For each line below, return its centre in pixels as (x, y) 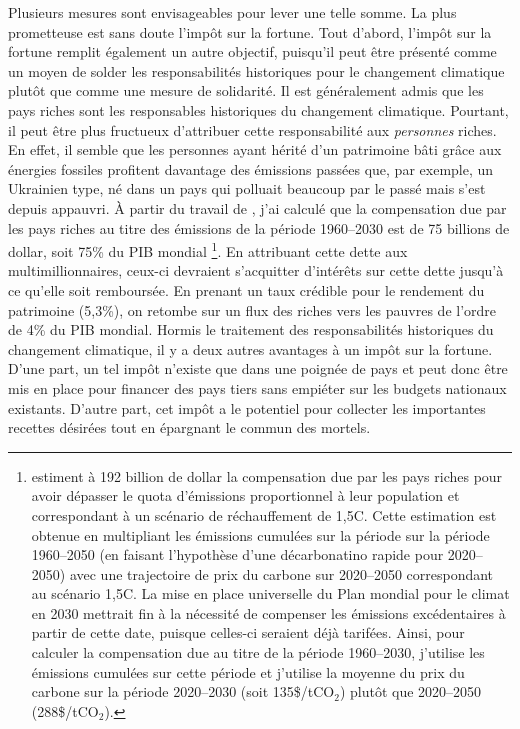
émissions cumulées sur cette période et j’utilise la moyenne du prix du (248, 671)
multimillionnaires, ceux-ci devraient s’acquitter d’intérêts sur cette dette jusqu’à (256, 270)
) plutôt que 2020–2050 (410, 691)
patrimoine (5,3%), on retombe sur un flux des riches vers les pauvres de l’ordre (252, 309)
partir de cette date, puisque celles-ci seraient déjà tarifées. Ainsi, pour (248, 632)
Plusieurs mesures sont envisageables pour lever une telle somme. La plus (232, 12)
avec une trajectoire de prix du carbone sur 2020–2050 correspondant (281, 573)
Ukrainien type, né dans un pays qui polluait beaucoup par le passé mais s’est (247, 188)
